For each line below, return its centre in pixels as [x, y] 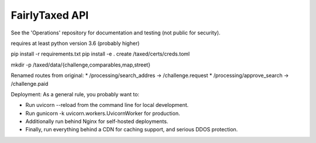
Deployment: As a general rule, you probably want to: [75, 94]
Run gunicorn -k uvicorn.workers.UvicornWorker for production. [103, 113]
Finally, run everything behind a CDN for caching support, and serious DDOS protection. [132, 130]
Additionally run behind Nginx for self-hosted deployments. [97, 121]
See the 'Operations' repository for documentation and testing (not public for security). [116, 33]
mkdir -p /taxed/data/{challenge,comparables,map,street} [80, 65]
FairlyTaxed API [50, 15]
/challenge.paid [30, 83]
